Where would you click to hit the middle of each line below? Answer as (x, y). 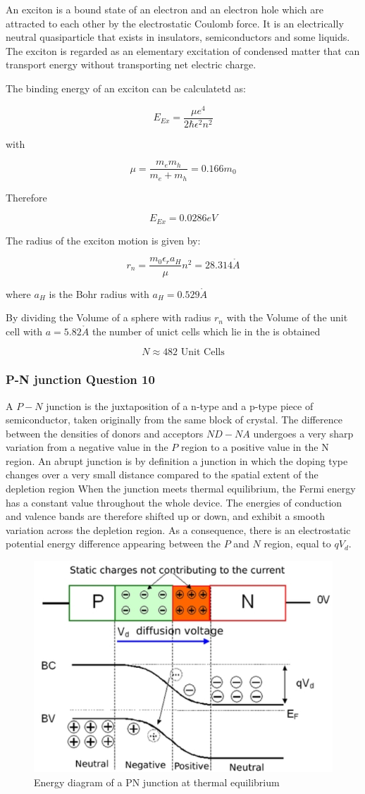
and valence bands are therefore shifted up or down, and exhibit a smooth (166, 516)
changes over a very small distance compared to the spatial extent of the (162, 474)
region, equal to (297, 544)
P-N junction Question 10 (80, 379)
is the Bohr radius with (99, 293)
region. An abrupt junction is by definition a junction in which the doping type (177, 460)
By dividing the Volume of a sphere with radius (109, 317)
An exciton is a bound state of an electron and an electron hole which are (165, 9)
